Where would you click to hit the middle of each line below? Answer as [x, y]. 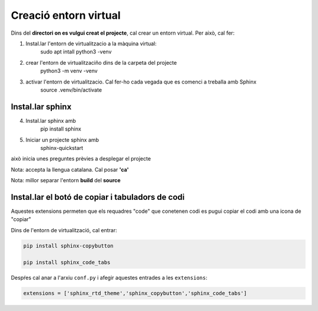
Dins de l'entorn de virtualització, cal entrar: [64, 230]
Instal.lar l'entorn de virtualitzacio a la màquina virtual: [91, 44]
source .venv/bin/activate [71, 90]
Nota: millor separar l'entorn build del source [66, 180]
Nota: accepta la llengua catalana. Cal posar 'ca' [70, 169]
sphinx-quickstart [62, 148]
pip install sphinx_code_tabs [67, 262]
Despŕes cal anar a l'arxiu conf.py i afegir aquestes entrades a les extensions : [109, 277]
